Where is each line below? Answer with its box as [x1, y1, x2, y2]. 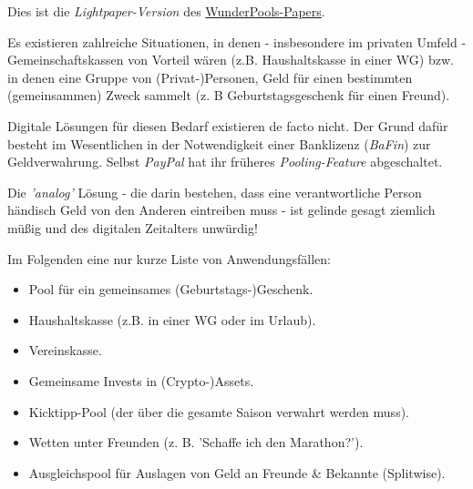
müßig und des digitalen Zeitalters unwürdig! [7, 218, 258, 237]
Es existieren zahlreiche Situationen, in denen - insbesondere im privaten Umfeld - [7, 32, 467, 51]
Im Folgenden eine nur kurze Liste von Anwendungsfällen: [7, 249, 331, 268]
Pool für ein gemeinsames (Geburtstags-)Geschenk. [28, 280, 314, 299]
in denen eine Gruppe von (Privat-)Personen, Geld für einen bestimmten [7, 67, 413, 87]
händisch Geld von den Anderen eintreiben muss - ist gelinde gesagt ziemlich [7, 200, 436, 219]
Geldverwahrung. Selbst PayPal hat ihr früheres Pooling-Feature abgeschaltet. [7, 152, 443, 171]
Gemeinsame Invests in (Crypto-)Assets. [28, 371, 254, 390]
